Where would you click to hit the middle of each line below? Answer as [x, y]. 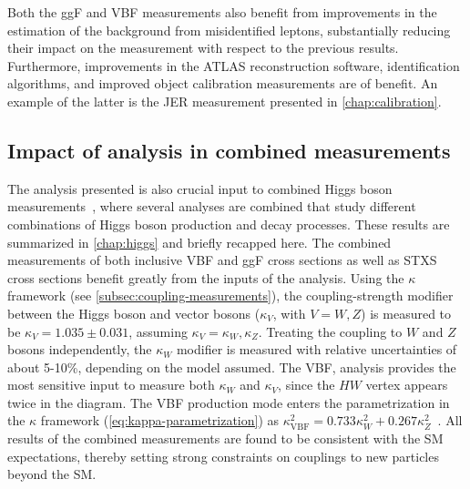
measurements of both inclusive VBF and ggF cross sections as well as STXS [222, 260]
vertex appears [407, 385]
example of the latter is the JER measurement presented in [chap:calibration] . [225, 101]
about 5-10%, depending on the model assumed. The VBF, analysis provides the [232, 367]
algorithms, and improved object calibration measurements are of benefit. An [223, 83]
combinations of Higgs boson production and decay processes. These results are [229, 224]
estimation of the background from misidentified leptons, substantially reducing [229, 30]
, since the [307, 385]
